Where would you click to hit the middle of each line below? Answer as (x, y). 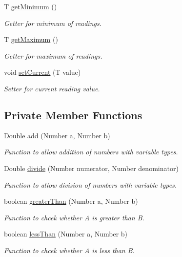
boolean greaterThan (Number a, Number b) (71, 201)
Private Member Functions (73, 115)
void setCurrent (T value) (42, 72)
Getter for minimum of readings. (53, 23)
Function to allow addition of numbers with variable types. (91, 152)
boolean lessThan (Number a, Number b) (66, 234)
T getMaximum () (31, 39)
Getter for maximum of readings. (53, 55)
